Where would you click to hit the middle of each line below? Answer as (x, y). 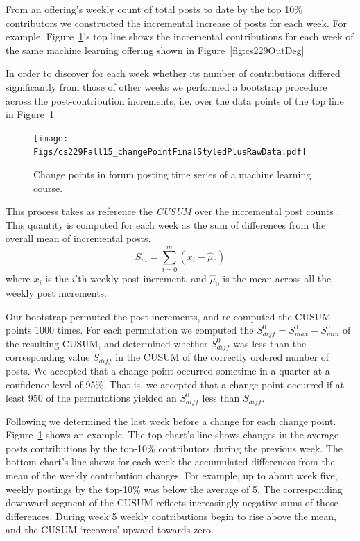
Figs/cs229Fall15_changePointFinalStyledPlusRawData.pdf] (170, 152)
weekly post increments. (57, 292)
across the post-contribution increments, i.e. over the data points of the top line (175, 100)
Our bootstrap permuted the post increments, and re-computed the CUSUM (169, 316)
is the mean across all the (277, 278)
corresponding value (48, 357)
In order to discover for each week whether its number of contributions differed (173, 73)
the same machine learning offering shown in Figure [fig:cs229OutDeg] (155, 50)
